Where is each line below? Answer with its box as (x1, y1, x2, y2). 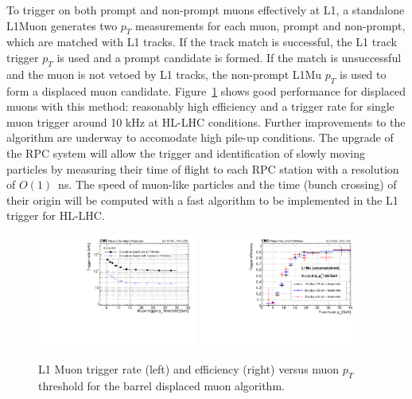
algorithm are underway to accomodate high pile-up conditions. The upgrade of (6, 129, 394, 146)
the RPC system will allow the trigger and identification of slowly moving (6, 144, 366, 161)
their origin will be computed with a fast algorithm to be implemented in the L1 (6, 191, 398, 208)
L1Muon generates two (6, 17, 118, 33)
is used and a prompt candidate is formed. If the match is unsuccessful (56, 49, 402, 65)
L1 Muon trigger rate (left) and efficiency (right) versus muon (38, 361, 340, 377)
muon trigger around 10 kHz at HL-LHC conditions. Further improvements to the (6, 113, 406, 130)
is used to (340, 65, 387, 82)
